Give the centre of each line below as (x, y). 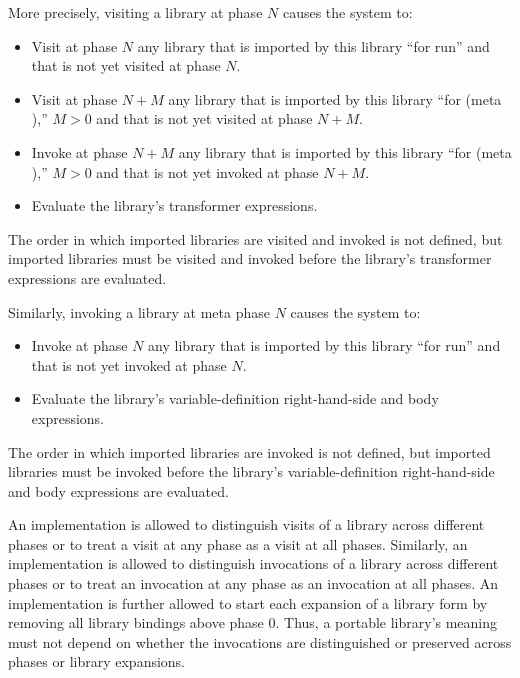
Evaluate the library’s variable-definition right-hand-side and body (235, 398)
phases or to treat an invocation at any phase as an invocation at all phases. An (253, 583)
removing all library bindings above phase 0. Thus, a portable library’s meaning (253, 622)
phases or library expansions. (97, 661)
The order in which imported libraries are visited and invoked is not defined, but (255, 238)
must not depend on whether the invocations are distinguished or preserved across (260, 641)
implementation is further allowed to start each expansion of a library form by (248, 602)
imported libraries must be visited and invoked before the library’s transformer (250, 258)
